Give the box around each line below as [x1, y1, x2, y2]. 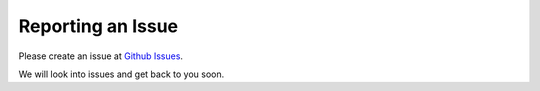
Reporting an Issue [18, 15, 179, 37]
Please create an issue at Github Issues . [18, 50, 184, 62]
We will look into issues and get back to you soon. [18, 68, 225, 80]
